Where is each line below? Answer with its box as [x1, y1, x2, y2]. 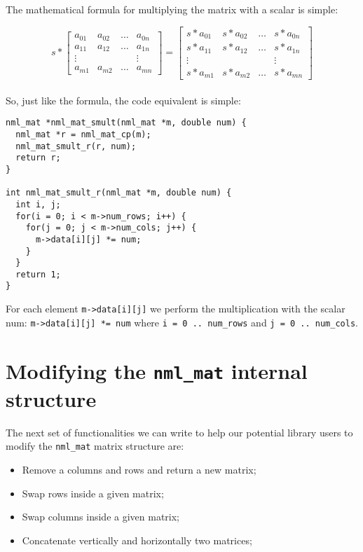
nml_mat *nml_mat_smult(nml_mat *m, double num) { [6, 118, 247, 128]
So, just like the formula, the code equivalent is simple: [6, 92, 241, 107]
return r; [15, 153, 61, 163]
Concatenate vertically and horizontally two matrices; [22, 532, 252, 547]
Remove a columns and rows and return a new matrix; [22, 462, 256, 477]
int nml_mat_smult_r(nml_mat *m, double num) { [6, 188, 232, 198]
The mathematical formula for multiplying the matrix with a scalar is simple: [6, 2, 338, 16]
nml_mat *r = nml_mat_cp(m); [15, 129, 151, 139]
